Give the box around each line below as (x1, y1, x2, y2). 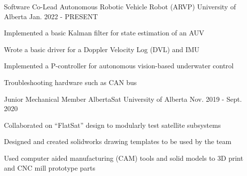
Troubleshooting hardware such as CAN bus (4, 77, 137, 87)
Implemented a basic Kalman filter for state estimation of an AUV (4, 28, 204, 38)
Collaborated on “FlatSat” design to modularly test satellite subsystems (4, 119, 221, 130)
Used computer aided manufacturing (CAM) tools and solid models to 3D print (4, 152, 244, 163)
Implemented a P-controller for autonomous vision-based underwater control (4, 60, 234, 71)
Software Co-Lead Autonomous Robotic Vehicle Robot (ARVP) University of (4, 1, 236, 11)
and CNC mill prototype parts (4, 162, 96, 173)
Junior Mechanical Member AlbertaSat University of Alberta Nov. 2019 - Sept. (4, 93, 242, 104)
